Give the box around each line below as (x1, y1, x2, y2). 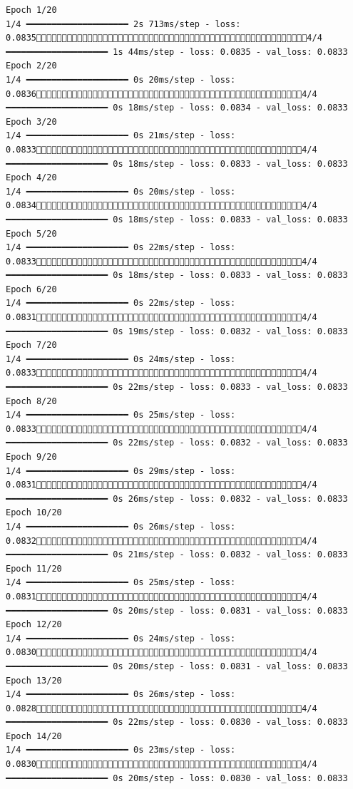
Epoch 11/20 (6, 563, 62, 574)
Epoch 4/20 (6, 172, 57, 183)
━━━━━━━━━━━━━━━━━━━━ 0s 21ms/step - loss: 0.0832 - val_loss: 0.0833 (6, 550, 348, 560)
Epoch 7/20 (6, 340, 57, 351)
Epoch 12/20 (6, 619, 62, 630)
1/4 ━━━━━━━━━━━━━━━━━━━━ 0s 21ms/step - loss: (6, 130, 236, 141)
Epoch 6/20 (6, 284, 57, 294)
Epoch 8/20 (6, 396, 57, 406)
